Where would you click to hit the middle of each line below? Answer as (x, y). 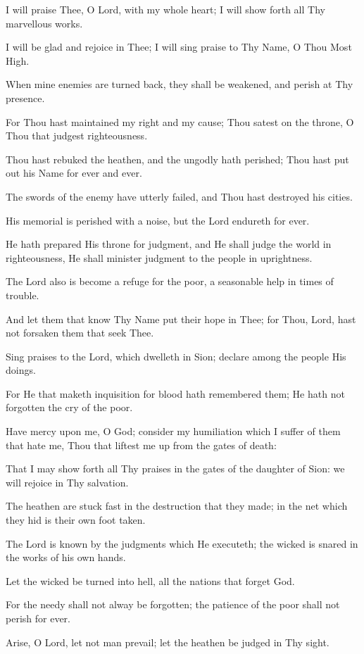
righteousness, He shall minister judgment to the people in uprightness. (159, 257)
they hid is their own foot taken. (76, 520)
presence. (25, 98)
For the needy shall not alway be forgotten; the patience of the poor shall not (173, 604)
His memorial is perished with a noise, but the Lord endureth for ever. (158, 220)
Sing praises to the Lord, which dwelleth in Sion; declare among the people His (176, 356)
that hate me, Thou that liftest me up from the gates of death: (141, 445)
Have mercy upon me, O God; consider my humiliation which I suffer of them (173, 431)
